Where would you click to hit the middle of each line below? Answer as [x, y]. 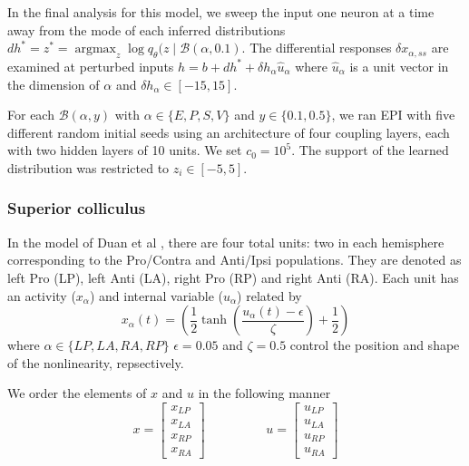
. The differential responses [317, 48]
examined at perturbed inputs [91, 66]
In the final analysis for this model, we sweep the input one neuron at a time [221, 12]
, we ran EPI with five [393, 115]
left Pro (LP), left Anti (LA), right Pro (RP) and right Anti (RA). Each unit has [233, 277]
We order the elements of [77, 393]
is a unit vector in [399, 66]
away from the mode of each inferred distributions [147, 29]
